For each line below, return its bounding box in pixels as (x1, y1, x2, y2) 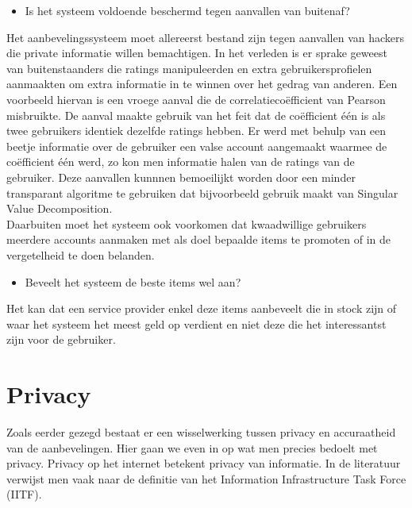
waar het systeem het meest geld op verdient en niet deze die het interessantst (6, 315, 387, 332)
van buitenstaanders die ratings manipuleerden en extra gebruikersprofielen (6, 60, 372, 76)
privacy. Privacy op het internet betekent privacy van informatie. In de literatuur (6, 455, 401, 471)
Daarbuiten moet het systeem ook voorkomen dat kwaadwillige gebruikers (6, 215, 367, 232)
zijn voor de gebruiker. (6, 331, 116, 348)
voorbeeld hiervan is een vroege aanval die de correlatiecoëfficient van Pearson (6, 90, 386, 107)
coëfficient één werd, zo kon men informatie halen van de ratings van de (6, 153, 355, 170)
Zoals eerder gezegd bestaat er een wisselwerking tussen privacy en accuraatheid (6, 424, 396, 440)
